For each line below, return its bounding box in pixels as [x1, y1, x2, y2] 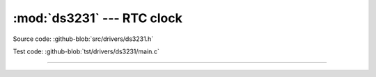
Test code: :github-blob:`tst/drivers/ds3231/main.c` [13, 47, 159, 55]
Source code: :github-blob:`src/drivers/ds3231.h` [13, 35, 154, 43]
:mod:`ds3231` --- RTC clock [13, 10, 182, 26]
